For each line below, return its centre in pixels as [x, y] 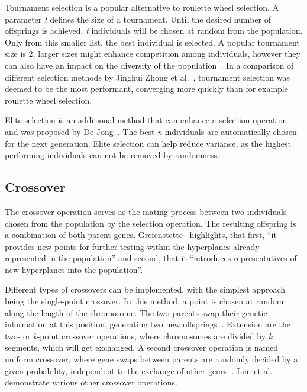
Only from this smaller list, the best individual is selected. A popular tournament [152, 42]
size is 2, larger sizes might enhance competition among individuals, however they [153, 54]
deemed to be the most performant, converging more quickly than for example [146, 89]
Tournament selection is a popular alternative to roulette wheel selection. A [142, 7]
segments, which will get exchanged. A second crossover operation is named [142, 347]
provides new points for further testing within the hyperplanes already [132, 246]
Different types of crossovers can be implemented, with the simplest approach [145, 289]
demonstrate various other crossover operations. [91, 382]
